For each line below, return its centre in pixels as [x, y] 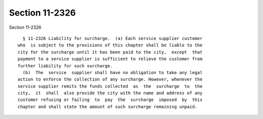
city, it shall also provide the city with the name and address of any [110, 93]
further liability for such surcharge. [65, 66]
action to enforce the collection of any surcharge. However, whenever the [110, 79]
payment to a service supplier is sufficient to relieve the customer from [110, 59]
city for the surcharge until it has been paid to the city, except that [110, 52]
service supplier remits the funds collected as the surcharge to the [110, 86]
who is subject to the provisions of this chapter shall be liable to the [110, 45]
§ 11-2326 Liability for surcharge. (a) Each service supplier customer [113, 38]
